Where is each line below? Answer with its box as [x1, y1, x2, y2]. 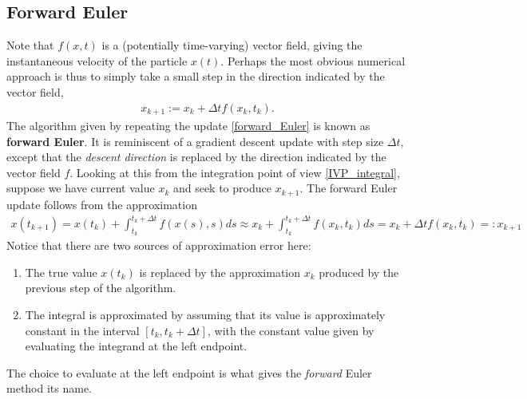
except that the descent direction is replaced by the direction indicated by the [6, 148, 386, 165]
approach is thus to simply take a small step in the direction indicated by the [6, 68, 385, 85]
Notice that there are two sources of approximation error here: [6, 237, 311, 254]
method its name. [6, 380, 93, 397]
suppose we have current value [6, 180, 155, 196]
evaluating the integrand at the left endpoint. [25, 338, 248, 354]
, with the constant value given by [207, 322, 374, 338]
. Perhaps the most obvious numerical [220, 52, 406, 69]
